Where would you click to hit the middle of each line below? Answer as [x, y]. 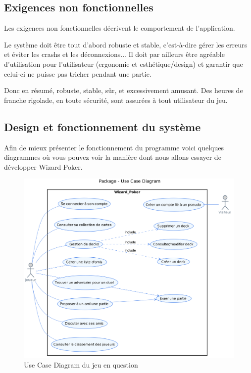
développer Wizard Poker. [43, 166]
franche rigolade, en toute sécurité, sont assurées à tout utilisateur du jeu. [116, 100]
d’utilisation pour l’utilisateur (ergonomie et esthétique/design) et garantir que [124, 64]
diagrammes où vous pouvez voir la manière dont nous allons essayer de [113, 157]
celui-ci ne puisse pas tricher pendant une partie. [78, 73]
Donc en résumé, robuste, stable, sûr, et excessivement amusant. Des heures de [124, 90]
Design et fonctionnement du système [102, 126]
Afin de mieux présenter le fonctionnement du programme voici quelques [114, 147]
